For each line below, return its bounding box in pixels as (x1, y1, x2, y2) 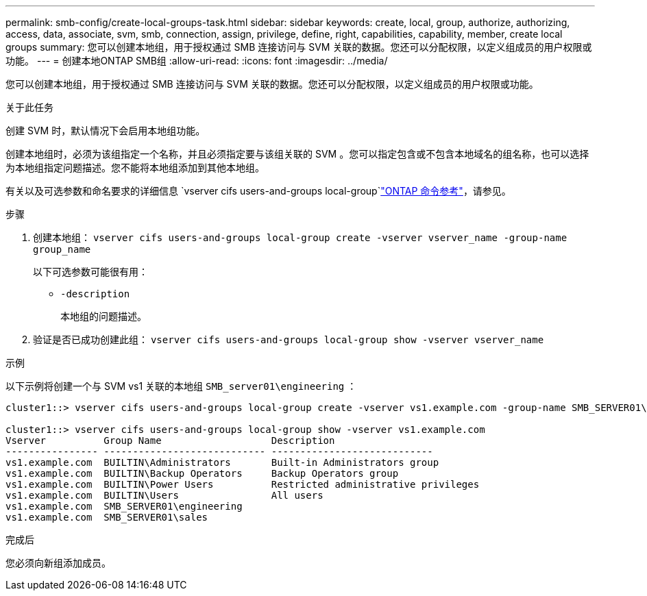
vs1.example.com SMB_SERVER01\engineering (5, 501, 243, 512)
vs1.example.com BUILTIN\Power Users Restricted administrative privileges (5, 479, 480, 490)
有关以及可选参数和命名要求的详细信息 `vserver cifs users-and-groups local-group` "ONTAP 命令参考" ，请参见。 (5, 185, 511, 197)
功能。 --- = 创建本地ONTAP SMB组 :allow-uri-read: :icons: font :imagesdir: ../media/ (5, 55, 388, 66)
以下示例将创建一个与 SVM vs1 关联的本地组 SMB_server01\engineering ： (5, 380, 357, 392)
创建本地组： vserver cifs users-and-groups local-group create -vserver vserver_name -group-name (33, 232, 567, 243)
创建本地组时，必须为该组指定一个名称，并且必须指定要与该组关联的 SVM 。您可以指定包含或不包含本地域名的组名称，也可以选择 (5, 148, 589, 160)
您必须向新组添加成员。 (5, 557, 111, 569)
